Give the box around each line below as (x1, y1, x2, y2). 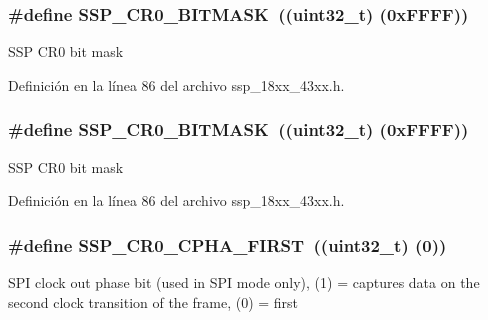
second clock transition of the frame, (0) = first (8, 291, 299, 312)
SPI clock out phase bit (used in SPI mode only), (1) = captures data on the (8, 272, 480, 293)
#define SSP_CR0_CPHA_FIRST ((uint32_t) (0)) (8, 232, 447, 257)
